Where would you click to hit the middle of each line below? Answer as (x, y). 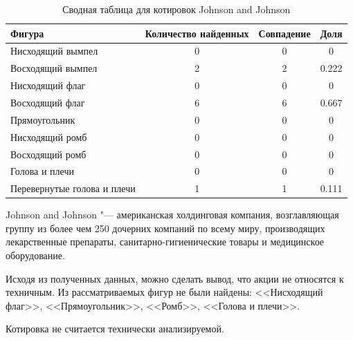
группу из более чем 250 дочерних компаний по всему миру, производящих (165, 228)
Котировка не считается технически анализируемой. (115, 329)
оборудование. (35, 255)
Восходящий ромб (48, 154)
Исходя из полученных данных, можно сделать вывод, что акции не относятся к (175, 278)
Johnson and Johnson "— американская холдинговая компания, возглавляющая (172, 215)
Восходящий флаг (48, 102)
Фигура (27, 33)
